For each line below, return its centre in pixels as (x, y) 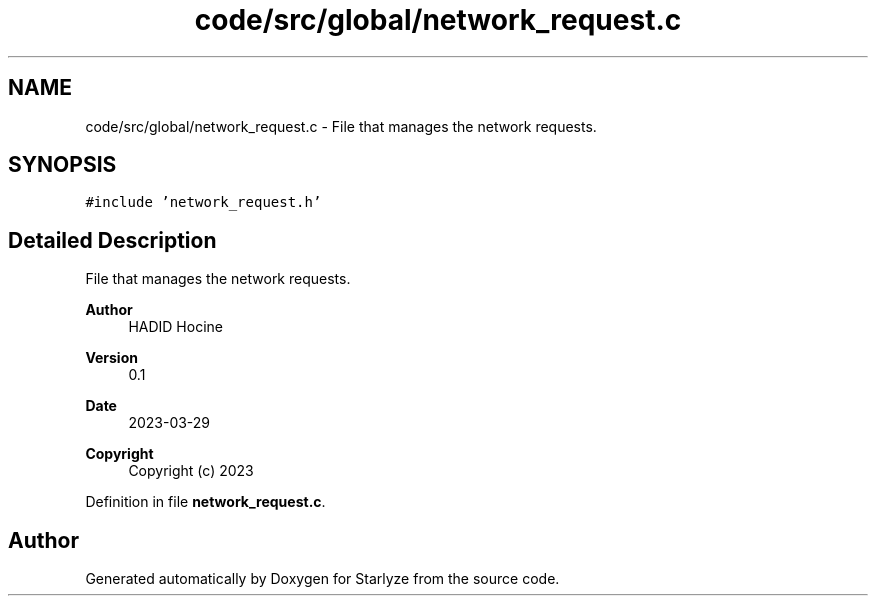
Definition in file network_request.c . (205, 502)
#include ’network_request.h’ (203, 202)
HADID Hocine (175, 327)
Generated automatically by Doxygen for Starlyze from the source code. (322, 579)
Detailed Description (112, 240)
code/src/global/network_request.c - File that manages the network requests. (341, 126)
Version (111, 358)
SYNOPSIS (62, 165)
